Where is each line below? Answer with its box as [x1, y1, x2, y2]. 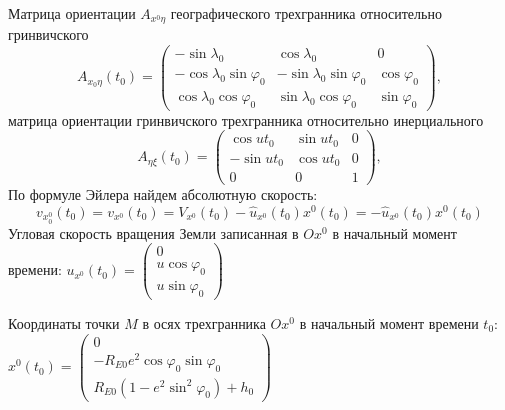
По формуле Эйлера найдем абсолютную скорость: [8, 184, 318, 205]
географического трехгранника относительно [170, 3, 442, 23]
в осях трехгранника [142, 313, 266, 334]
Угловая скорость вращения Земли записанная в [8, 222, 299, 243]
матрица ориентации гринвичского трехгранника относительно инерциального [8, 109, 484, 130]
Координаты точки [8, 313, 120, 334]
